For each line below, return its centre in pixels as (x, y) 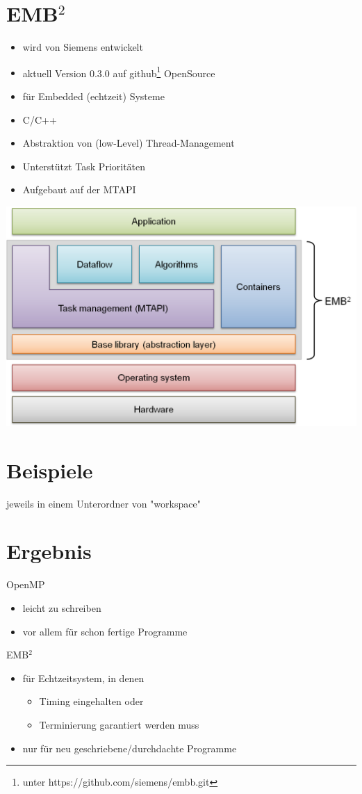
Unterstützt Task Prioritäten (84, 166)
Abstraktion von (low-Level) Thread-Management (129, 143)
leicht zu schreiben (62, 607)
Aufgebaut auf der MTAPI (79, 189)
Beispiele (50, 470)
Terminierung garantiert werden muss (119, 724)
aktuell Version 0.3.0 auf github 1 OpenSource (119, 72)
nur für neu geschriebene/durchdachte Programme (130, 748)
